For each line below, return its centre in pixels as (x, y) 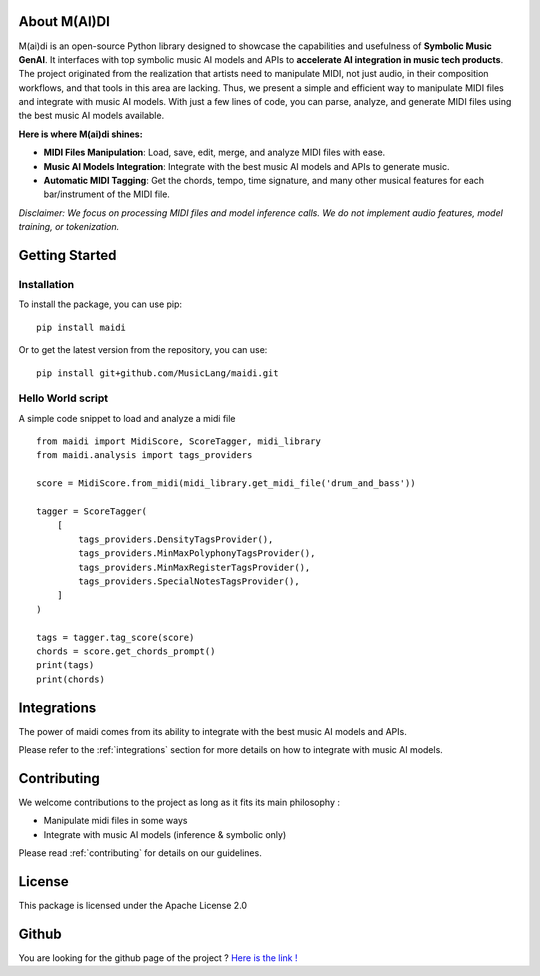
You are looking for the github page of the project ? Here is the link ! (158, 957)
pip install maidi (81, 327)
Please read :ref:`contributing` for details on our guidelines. (140, 853)
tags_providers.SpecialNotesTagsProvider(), (189, 581)
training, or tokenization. (69, 227)
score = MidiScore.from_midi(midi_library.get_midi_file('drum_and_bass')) (226, 483)
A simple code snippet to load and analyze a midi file (127, 418)
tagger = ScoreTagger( (92, 511)
